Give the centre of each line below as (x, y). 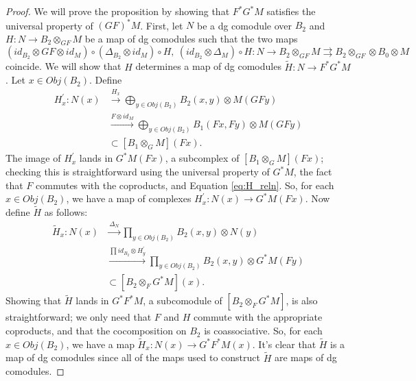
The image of (33, 158)
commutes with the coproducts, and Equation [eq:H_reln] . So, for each (185, 185)
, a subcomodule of (183, 300)
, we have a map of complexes (129, 198)
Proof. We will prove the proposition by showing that (118, 11)
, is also (302, 300)
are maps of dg (305, 357)
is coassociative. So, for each (263, 331)
